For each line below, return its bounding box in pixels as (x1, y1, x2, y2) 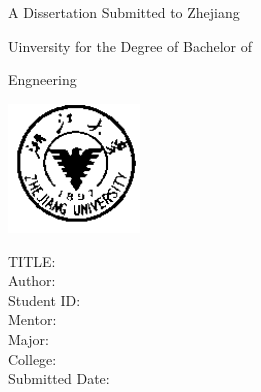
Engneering (8, 69, 77, 90)
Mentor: (8, 309, 57, 330)
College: (8, 348, 57, 369)
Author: (8, 270, 56, 291)
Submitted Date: (8, 368, 110, 389)
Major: (8, 329, 49, 350)
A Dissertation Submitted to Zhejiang (8, 2, 240, 22)
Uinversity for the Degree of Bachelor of (8, 35, 253, 56)
